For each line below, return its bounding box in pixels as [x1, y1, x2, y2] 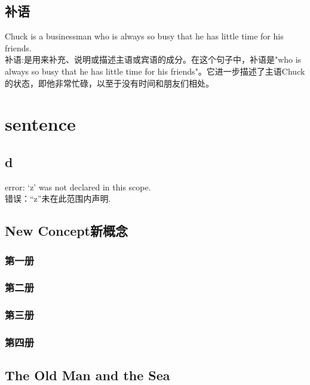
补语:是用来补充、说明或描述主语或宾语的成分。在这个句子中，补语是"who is [5, 53, 302, 66]
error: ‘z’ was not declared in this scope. [5, 180, 151, 193]
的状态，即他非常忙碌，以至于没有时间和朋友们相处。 [5, 76, 214, 89]
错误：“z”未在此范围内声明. [5, 192, 111, 205]
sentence [5, 112, 76, 136]
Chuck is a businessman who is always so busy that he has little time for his [5, 30, 284, 42]
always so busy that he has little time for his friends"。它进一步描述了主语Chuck [5, 64, 305, 77]
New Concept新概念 [5, 221, 128, 240]
